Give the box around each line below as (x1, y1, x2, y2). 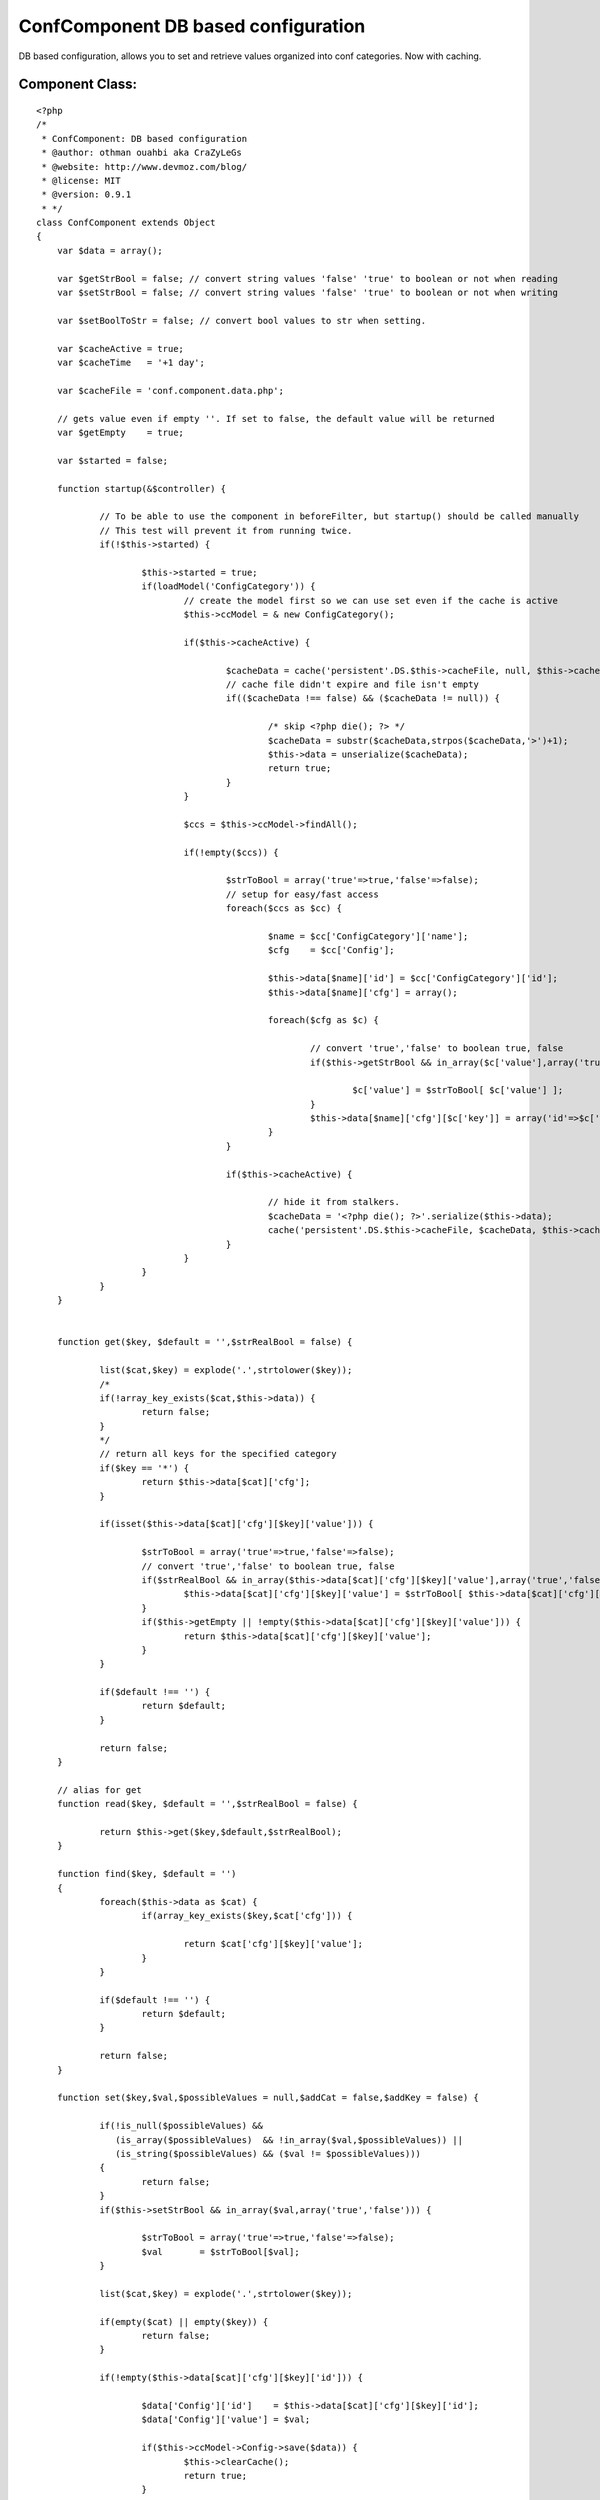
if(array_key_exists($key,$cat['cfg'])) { (141, 1910, 353, 1922)
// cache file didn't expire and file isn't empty (225, 678, 480, 690)
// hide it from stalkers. (267, 1196, 400, 1208)
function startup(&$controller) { (56, 483, 227, 494)
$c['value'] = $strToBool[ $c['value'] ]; (351, 1085, 564, 1096)
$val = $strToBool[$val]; (141, 2246, 300, 2257)
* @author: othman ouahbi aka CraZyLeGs (41, 147, 242, 159)
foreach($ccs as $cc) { (225, 903, 342, 914)
